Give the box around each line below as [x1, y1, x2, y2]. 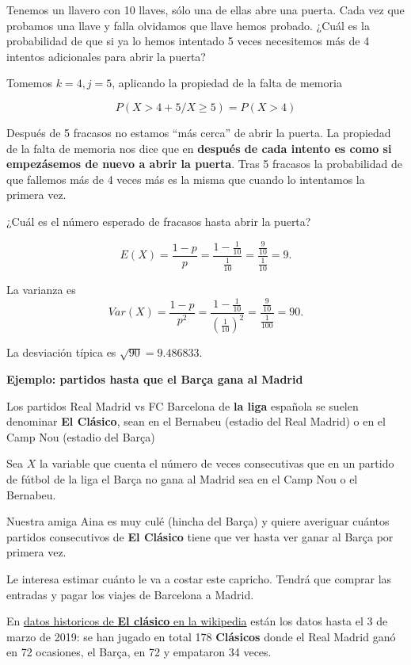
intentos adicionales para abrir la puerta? [6, 48, 206, 64]
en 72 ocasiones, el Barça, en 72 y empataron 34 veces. [6, 644, 272, 660]
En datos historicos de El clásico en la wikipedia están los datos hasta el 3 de [6, 613, 388, 629]
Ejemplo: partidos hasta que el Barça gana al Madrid [6, 371, 303, 387]
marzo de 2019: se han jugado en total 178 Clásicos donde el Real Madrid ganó [6, 628, 396, 644]
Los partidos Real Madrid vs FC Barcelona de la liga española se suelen [6, 397, 359, 414]
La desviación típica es [6, 344, 116, 361]
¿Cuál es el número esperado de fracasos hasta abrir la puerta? [6, 212, 311, 229]
